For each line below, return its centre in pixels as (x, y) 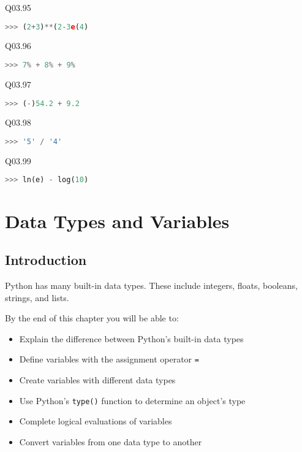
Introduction (46, 260)
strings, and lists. (37, 297)
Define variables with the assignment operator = (109, 359)
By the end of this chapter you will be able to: (92, 318)
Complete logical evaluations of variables (96, 421)
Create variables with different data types (97, 379)
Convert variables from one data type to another (111, 441)
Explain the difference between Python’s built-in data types (131, 338)
